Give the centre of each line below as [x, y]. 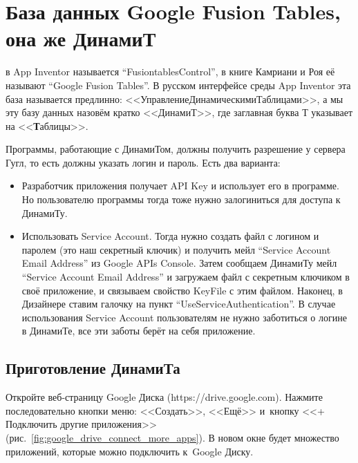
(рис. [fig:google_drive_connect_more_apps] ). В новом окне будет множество [172, 437]
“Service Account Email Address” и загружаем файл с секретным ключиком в [186, 277]
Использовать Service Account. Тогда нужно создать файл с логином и [170, 236]
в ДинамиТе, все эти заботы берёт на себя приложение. [139, 331]
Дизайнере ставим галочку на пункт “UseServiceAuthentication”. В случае [179, 304]
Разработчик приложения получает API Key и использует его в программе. [180, 186]
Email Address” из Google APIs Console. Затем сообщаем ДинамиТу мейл [179, 263]
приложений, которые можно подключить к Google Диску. [130, 451]
